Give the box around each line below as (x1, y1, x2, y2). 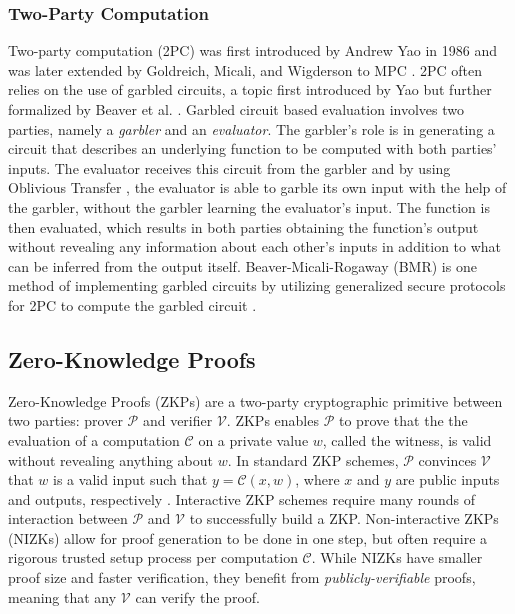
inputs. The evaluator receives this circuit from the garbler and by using (8, 157, 451, 178)
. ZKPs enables (226, 410, 319, 431)
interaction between (8, 508, 128, 529)
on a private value (198, 429, 309, 450)
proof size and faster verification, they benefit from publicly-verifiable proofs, (8, 567, 476, 588)
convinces (418, 449, 477, 470)
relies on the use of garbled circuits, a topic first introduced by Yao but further (8, 79, 492, 100)
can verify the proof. (135, 586, 260, 607)
